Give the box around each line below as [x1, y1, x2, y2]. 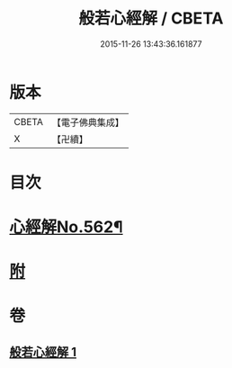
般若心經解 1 [9, 344, 77, 360]
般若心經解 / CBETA [78, 8, 224, 29]
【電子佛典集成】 [51, 116, 124, 129]
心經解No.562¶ [9, 217, 123, 238]
